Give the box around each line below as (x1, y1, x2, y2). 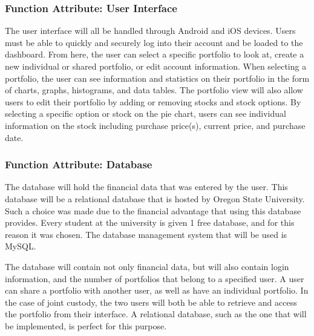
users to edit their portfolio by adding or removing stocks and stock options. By (5, 95, 301, 108)
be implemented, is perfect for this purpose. (5, 319, 167, 332)
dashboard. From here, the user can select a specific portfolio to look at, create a (5, 48, 304, 61)
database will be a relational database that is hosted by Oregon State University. (5, 192, 305, 205)
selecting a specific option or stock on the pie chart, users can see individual (5, 107, 286, 120)
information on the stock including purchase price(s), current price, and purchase (5, 119, 306, 131)
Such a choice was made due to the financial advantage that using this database (5, 204, 301, 217)
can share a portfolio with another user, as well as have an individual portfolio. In (5, 284, 309, 297)
